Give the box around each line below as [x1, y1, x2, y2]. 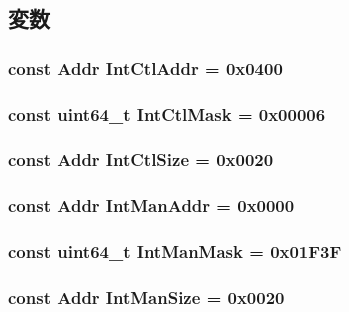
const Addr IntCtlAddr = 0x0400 [8, 55, 283, 80]
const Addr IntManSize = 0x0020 [8, 284, 285, 309]
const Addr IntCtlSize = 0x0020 [8, 147, 274, 172]
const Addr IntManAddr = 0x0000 [8, 193, 295, 218]
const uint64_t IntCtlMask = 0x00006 [8, 101, 326, 126]
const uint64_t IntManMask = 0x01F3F [8, 239, 342, 264]
